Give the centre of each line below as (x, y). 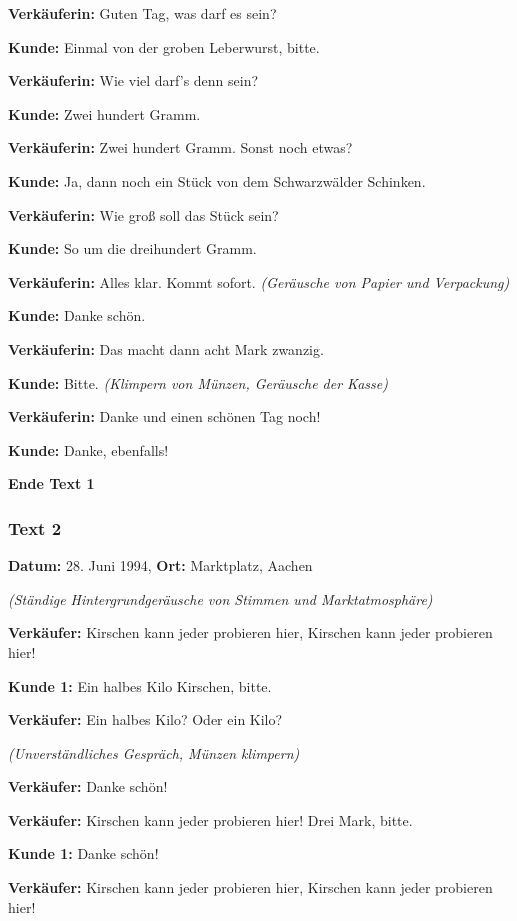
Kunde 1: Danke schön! (83, 853)
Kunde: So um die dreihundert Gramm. (132, 248)
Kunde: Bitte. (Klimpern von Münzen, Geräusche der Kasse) (198, 382)
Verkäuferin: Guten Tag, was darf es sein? (142, 13)
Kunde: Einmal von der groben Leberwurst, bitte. (164, 46)
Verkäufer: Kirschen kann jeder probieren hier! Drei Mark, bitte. (210, 819)
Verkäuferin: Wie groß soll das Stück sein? (143, 214)
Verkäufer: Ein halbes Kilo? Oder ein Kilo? (145, 719)
